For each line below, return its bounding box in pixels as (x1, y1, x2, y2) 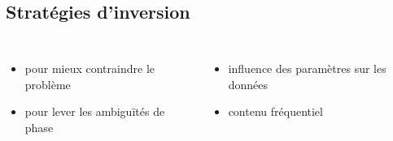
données (228, 75, 268, 92)
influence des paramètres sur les (228, 60, 386, 77)
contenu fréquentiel (228, 103, 323, 120)
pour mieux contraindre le (24, 60, 155, 77)
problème (24, 75, 71, 92)
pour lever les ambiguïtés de (24, 103, 165, 120)
